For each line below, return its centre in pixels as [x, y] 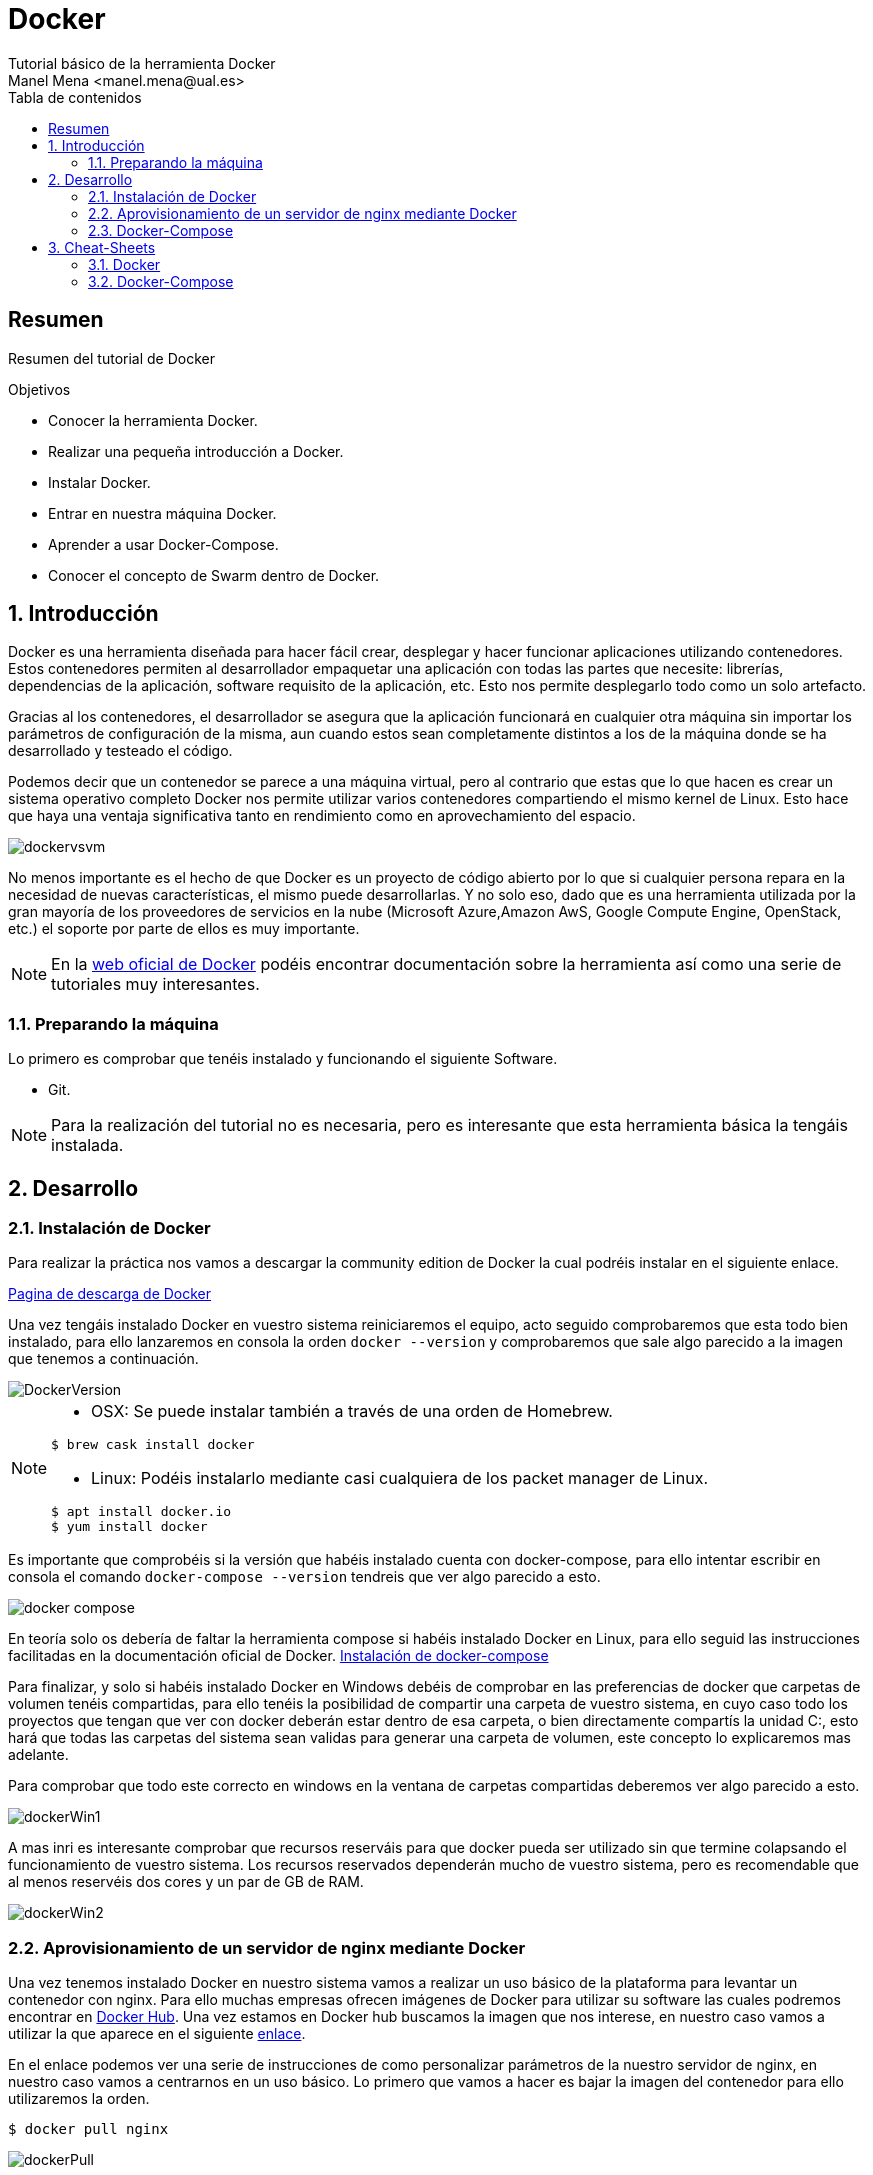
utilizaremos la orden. [79, 2099]
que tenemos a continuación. [103, 1359]
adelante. [38, 1755]
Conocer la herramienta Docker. [153, 420]
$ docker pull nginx [88, 2129]
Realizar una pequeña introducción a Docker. [196, 451]
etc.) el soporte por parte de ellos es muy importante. [184, 929]
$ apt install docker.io [141, 1512]
